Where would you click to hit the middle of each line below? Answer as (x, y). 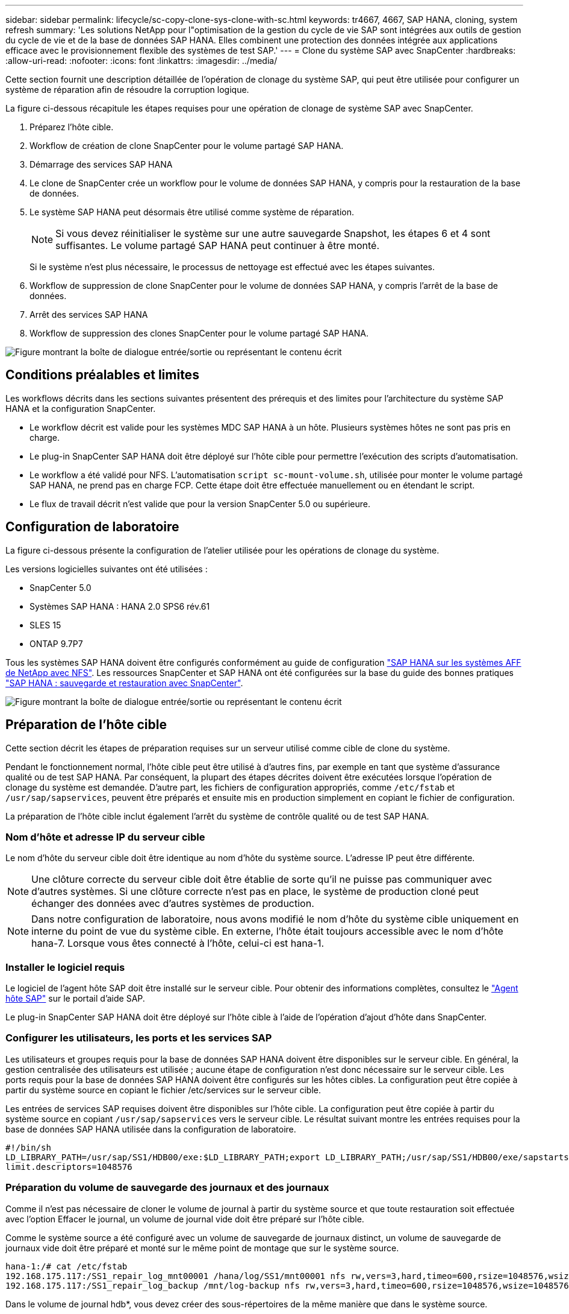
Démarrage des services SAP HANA (101, 164)
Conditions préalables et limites (102, 375)
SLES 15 (45, 625)
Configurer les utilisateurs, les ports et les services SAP (139, 1038)
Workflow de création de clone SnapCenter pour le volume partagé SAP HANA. (187, 146)
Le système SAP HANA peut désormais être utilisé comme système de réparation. (192, 212)
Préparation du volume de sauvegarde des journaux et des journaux (167, 1188)
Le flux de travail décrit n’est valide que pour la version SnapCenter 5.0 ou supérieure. (200, 504)
